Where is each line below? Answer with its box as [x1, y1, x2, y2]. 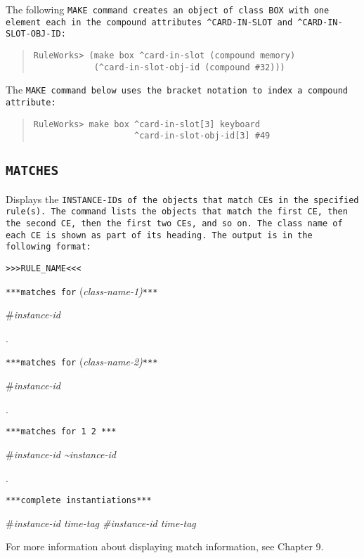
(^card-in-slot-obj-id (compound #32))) [93, 62, 285, 72]
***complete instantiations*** [6, 495, 152, 506]
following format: [6, 242, 91, 252]
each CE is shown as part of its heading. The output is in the [6, 230, 313, 240]
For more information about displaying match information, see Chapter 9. [6, 539, 324, 554]
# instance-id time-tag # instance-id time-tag [6, 515, 196, 530]
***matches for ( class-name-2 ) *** [6, 354, 158, 369]
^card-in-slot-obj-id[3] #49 [134, 131, 271, 141]
